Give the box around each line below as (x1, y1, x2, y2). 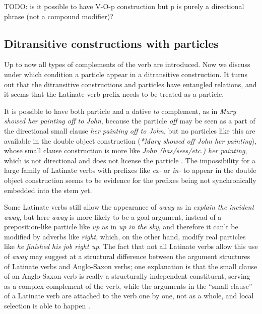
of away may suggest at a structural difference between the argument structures (4, 251, 250, 262)
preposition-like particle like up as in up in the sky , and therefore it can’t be (4, 221, 238, 232)
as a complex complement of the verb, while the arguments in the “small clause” (4, 280, 252, 291)
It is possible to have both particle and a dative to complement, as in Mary (4, 105, 236, 116)
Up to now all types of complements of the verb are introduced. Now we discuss (4, 59, 250, 70)
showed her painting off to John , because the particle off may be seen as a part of (4, 115, 255, 126)
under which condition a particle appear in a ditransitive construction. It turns (4, 69, 248, 79)
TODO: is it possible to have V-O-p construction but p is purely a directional (4, 1, 244, 11)
